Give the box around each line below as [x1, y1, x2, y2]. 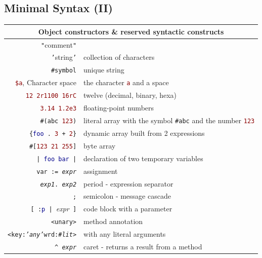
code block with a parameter [83, 203, 172, 214]
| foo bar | [36, 155, 77, 163]
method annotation [83, 216, 143, 227]
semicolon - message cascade [83, 191, 171, 201]
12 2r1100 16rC [25, 92, 77, 100]
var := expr [36, 168, 77, 175]
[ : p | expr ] [30, 203, 77, 214]
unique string [83, 64, 124, 75]
